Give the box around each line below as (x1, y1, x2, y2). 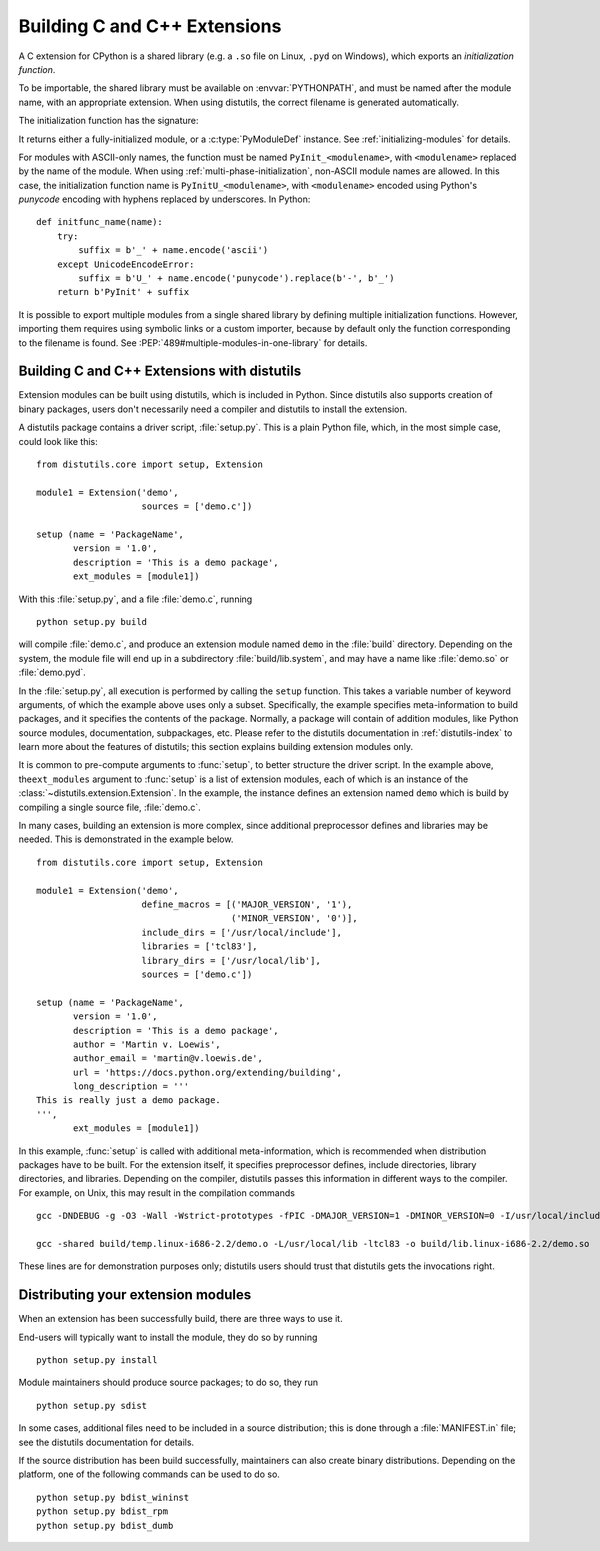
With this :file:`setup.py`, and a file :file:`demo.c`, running (18, 593, 253, 605)
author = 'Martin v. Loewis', (73, 1038, 222, 1050)
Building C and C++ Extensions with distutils (18, 363, 302, 380)
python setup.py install (36, 1355, 158, 1366)
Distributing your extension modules (18, 1286, 252, 1304)
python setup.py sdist (36, 1400, 148, 1411)
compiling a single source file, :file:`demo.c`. (18, 801, 202, 813)
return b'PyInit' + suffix (56, 286, 190, 298)
